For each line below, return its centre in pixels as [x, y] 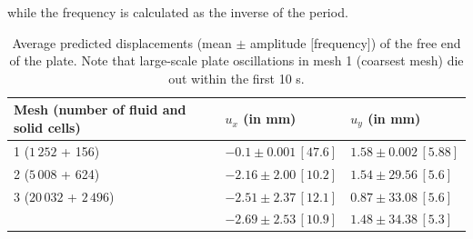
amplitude [278, 42]
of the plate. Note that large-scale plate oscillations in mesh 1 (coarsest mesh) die [236, 60]
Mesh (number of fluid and [100, 110]
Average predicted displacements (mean [122, 42]
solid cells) [47, 127]
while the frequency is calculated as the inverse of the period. [178, 12]
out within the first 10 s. [236, 78]
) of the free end [416, 42]
